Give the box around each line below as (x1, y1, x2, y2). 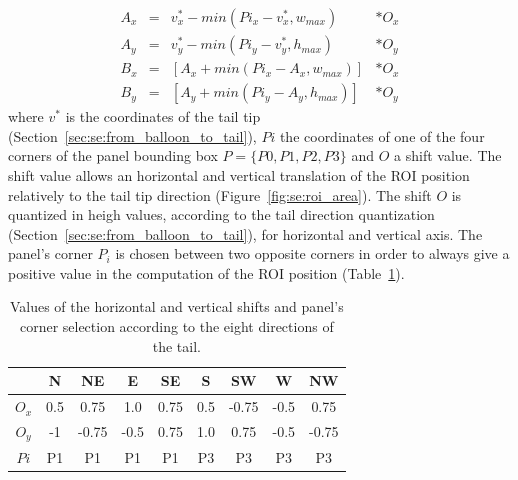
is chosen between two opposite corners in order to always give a (115, 243, 510, 264)
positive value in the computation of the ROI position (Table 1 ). (8, 262, 405, 283)
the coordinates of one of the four (279, 125, 485, 146)
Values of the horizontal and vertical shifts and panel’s (9, 296, 344, 317)
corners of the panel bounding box (8, 145, 218, 166)
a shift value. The (394, 145, 502, 166)
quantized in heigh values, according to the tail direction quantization (8, 204, 435, 225)
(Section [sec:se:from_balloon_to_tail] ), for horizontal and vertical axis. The (8, 223, 483, 244)
